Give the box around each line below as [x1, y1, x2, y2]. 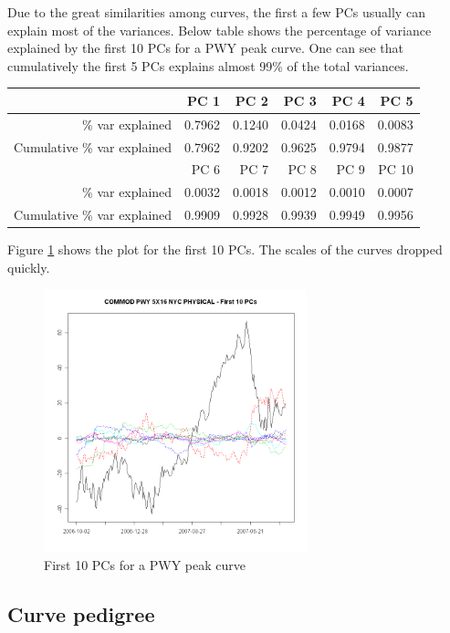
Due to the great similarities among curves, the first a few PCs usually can [7, 3, 425, 21]
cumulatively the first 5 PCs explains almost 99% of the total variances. [7, 56, 409, 75]
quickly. [7, 257, 50, 276]
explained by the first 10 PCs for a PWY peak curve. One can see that [7, 38, 403, 57]
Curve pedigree [7, 599, 155, 628]
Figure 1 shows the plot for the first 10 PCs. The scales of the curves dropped [7, 240, 443, 259]
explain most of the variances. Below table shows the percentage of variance [7, 20, 432, 39]
